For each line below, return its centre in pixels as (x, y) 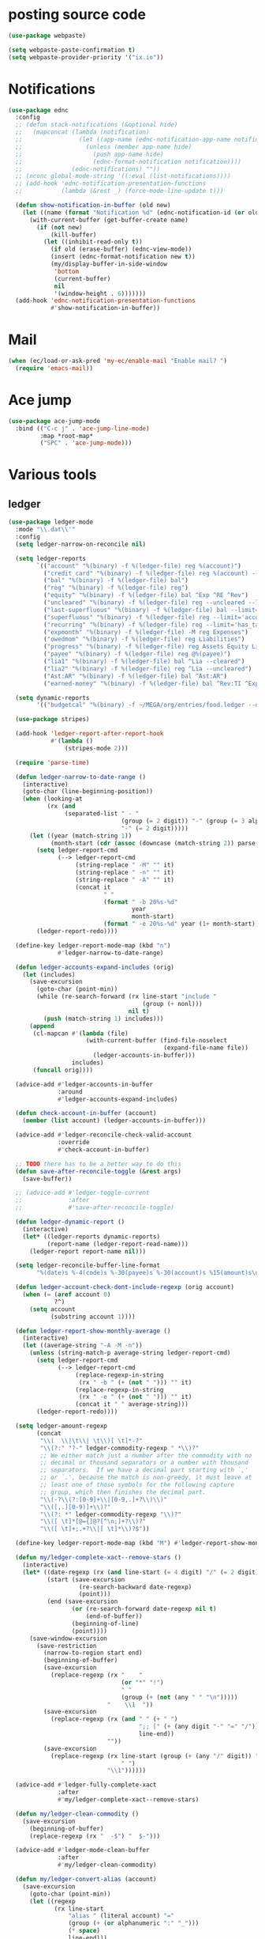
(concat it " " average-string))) (132, 1404)
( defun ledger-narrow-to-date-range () (81, 777)
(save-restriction (67, 1646)
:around (70, 1092)
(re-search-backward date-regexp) (135, 1587)
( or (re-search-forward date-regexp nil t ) (144, 1609)
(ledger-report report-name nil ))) (88, 1251)
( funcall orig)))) (63, 1070)
